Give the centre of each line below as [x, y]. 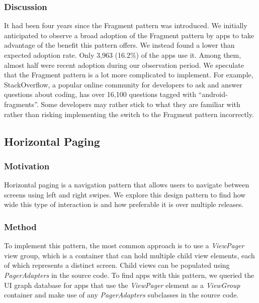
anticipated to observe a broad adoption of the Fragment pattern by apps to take [129, 35]
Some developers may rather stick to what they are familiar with [141, 104]
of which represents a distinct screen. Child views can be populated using [117, 265]
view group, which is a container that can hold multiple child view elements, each [129, 255]
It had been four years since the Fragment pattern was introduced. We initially [126, 25]
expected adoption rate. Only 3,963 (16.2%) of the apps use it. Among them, [123, 55]
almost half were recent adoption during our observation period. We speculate [124, 65]
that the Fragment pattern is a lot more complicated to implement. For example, [129, 75]
